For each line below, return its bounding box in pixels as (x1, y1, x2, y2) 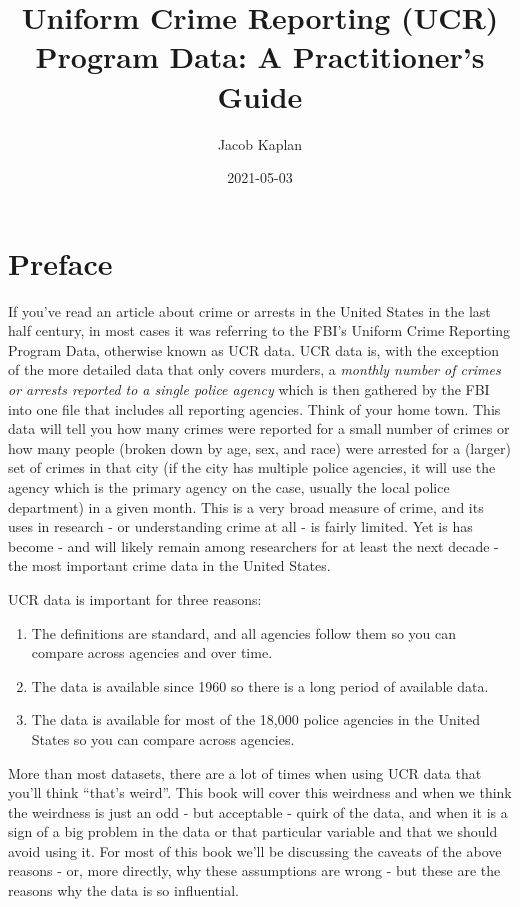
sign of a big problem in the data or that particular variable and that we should (8, 821, 498, 842)
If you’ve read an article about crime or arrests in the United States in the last (8, 300, 491, 321)
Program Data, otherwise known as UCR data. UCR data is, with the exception (8, 339, 500, 360)
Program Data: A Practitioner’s (35, 36, 485, 77)
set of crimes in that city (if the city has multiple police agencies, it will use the (8, 457, 496, 478)
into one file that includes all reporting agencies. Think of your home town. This (8, 398, 501, 419)
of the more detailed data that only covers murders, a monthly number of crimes (8, 359, 501, 380)
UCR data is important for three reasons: (8, 588, 262, 609)
